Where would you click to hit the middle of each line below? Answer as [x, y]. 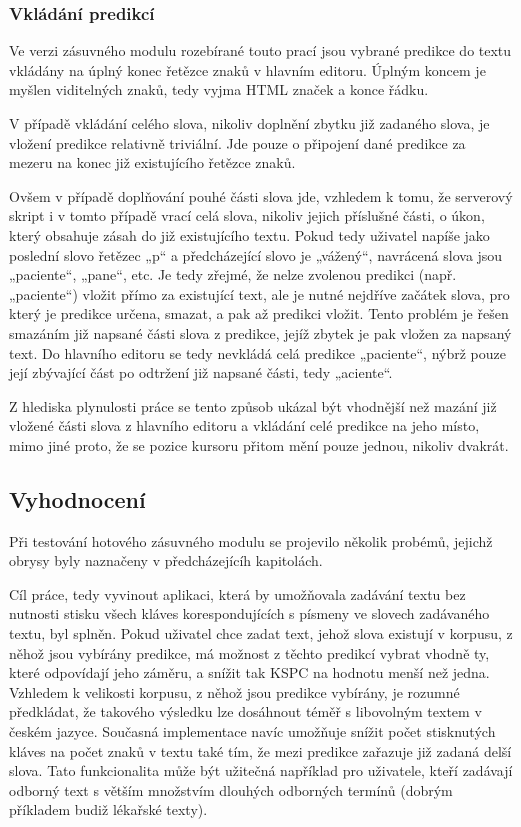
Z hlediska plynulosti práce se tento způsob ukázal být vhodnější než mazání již [253, 405]
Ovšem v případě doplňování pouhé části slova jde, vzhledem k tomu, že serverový [261, 195]
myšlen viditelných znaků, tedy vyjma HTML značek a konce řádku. [219, 89]
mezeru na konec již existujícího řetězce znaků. [152, 162]
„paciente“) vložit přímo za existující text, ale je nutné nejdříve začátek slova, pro [259, 293]
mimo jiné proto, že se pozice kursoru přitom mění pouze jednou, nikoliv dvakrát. [259, 444]
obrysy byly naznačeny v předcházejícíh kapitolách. [166, 560]
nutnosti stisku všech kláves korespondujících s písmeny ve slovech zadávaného [249, 613]
